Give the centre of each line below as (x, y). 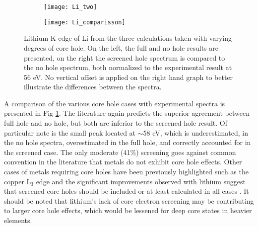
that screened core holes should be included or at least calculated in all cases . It (127, 191)
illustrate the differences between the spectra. (93, 87)
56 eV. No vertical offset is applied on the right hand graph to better (129, 77)
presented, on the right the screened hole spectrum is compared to (125, 57)
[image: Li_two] (70, 7)
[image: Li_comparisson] (85, 22)
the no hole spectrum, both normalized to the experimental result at (128, 67)
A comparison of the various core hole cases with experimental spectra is (115, 103)
